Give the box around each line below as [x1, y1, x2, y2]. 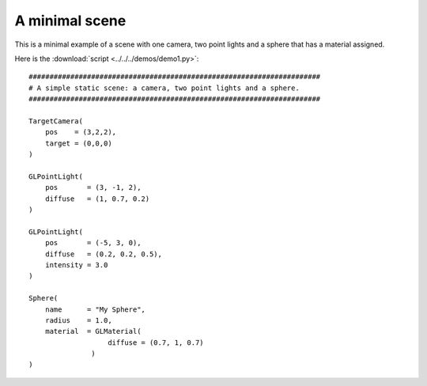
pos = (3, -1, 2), [44, 183, 142, 192]
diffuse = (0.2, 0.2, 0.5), [44, 249, 162, 259]
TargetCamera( [28, 116, 83, 126]
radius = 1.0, [44, 316, 112, 324]
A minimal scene [14, 12, 127, 29]
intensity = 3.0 [44, 260, 108, 269]
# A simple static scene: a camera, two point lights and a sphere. [28, 83, 300, 93]
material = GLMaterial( [44, 327, 142, 336]
